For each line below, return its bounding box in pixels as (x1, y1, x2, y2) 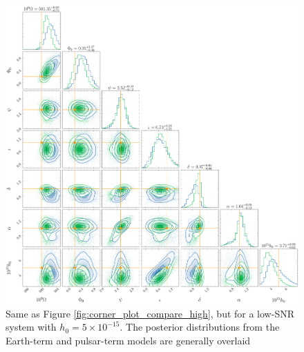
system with (6, 320, 57, 334)
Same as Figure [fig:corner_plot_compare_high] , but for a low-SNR (6, 306, 294, 320)
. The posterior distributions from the (120, 320, 280, 334)
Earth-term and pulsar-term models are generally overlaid (6, 333, 251, 347)
